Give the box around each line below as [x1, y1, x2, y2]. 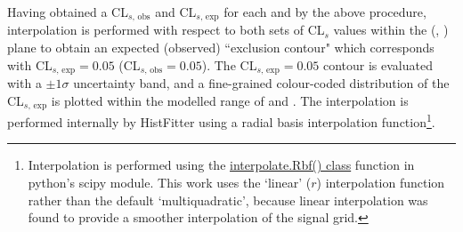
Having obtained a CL [7, 3, 128, 20]
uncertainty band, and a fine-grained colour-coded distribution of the [73, 74, 450, 92]
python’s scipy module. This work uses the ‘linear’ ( [28, 172, 312, 191]
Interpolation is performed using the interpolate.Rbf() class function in [28, 156, 415, 174]
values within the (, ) [333, 20, 449, 39]
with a [7, 74, 42, 92]
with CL [7, 55, 53, 74]
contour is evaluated [322, 55, 433, 74]
